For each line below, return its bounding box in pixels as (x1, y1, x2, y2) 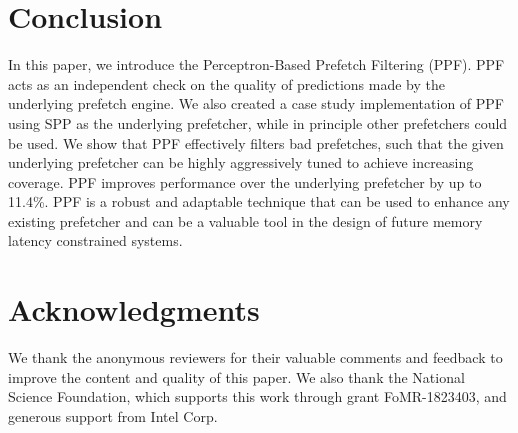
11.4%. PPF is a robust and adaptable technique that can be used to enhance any (8, 191, 510, 212)
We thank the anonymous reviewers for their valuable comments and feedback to (8, 347, 503, 368)
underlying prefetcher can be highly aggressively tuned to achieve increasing (8, 152, 474, 173)
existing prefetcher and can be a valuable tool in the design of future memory (8, 210, 483, 231)
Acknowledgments (8, 289, 260, 330)
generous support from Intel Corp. (8, 405, 218, 426)
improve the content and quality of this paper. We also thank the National (8, 366, 465, 387)
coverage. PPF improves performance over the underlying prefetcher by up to (8, 171, 482, 192)
